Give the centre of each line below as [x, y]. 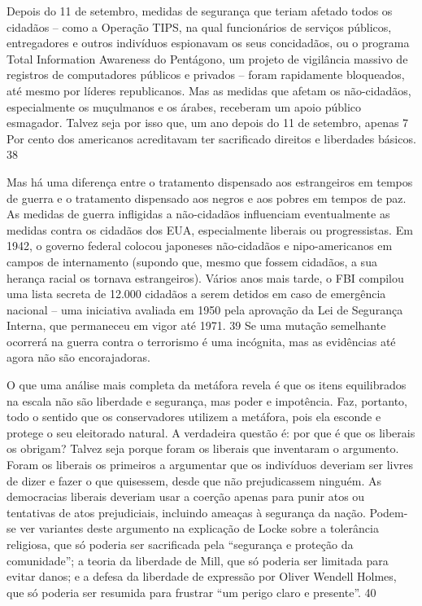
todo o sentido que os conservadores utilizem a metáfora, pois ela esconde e [194, 417]
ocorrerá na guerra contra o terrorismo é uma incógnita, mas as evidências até [201, 341]
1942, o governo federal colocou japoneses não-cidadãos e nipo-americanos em [200, 246]
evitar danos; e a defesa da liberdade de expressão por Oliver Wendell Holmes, [202, 576]
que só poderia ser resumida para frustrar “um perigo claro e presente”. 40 [191, 592]
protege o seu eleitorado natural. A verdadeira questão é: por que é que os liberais [211, 432]
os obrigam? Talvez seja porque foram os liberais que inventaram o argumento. [203, 448]
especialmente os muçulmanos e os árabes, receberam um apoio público [184, 106]
